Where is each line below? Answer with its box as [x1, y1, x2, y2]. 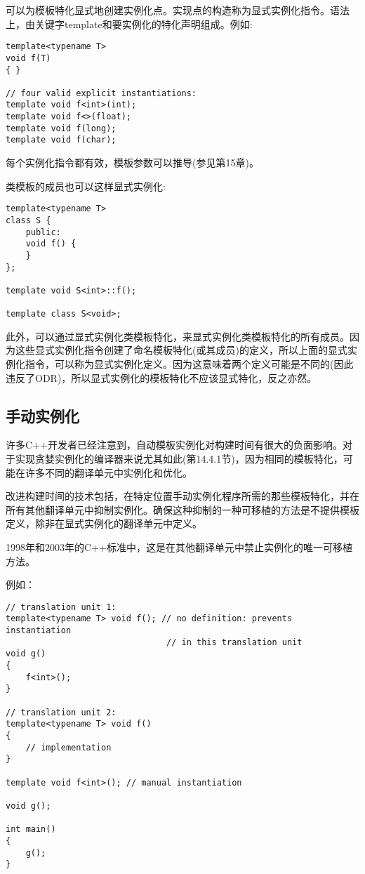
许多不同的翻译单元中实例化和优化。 [25, 465, 192, 479]
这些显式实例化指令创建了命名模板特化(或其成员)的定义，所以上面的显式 [15, 343, 347, 357]
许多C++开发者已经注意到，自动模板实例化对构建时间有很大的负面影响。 [6, 437, 343, 452]
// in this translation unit [166, 637, 303, 647]
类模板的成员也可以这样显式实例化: [6, 178, 166, 193]
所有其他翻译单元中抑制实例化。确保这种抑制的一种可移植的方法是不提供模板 [6, 502, 359, 517]
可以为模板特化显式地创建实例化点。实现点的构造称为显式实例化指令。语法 [6, 3, 350, 17]
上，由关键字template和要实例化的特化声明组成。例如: [6, 16, 253, 31]
